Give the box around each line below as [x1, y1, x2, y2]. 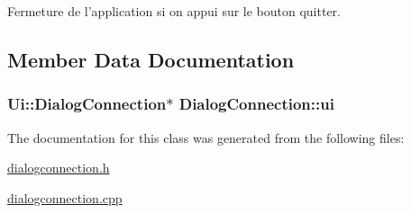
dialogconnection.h [7, 158, 110, 177]
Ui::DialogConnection [7, 93, 167, 115]
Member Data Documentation [7, 45, 295, 73]
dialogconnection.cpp [7, 188, 123, 207]
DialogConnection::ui [178, 93, 334, 115]
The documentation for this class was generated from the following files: [7, 128, 405, 146]
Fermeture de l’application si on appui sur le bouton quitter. [7, 2, 342, 20]
